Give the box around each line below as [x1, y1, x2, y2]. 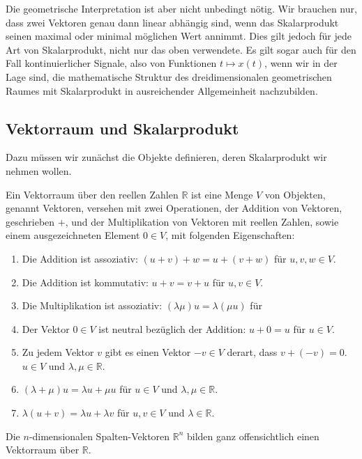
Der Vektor [22, 321, 70, 336]
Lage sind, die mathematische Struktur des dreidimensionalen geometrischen [6, 69, 332, 84]
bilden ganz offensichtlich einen [187, 428, 319, 443]
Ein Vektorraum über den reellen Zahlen [6, 187, 179, 201]
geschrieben [6, 214, 55, 228]
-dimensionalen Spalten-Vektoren [29, 428, 170, 443]
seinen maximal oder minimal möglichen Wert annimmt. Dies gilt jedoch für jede [6, 29, 352, 43]
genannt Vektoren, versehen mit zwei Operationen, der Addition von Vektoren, [6, 201, 342, 215]
